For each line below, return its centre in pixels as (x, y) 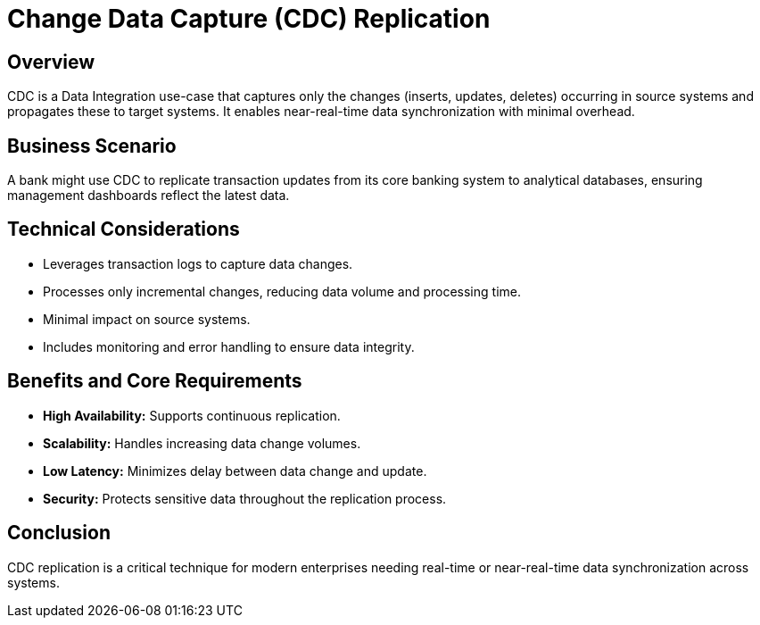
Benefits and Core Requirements (155, 381)
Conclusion (59, 533)
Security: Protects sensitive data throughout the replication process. (245, 498)
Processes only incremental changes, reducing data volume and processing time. (282, 291)
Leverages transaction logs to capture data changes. (198, 263)
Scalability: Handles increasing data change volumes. (202, 443)
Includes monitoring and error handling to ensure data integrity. (229, 346)
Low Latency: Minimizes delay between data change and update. (235, 471)
